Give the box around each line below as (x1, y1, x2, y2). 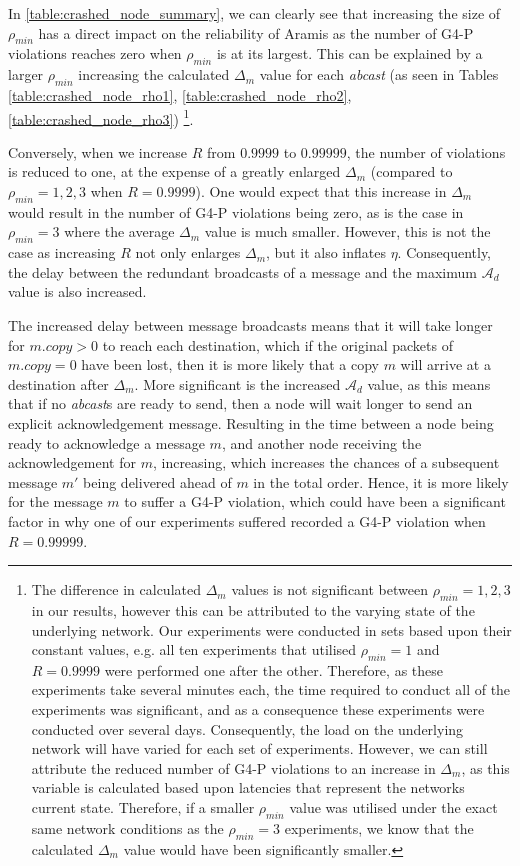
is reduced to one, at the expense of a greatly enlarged (8, 161, 341, 182)
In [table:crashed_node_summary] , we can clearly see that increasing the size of (8, 3, 501, 23)
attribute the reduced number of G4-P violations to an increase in (31, 757, 436, 778)
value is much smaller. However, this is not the (204, 221, 491, 242)
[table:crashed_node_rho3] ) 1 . (8, 105, 194, 129)
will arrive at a (400, 354, 491, 375)
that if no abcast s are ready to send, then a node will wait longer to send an (8, 393, 473, 414)
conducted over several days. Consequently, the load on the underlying (31, 718, 464, 739)
